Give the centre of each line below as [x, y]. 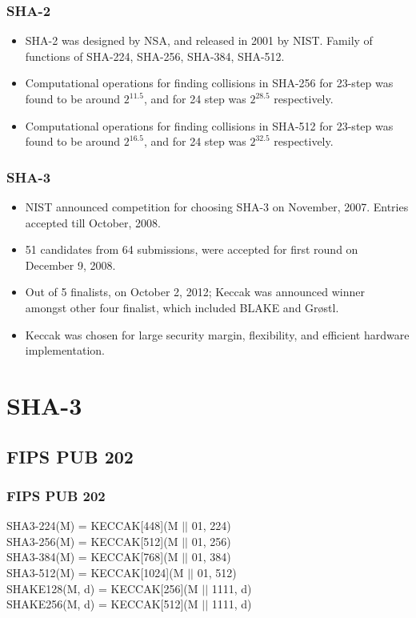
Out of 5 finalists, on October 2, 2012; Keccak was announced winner [195, 292]
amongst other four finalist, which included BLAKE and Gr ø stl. [182, 307]
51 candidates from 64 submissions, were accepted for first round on [192, 249]
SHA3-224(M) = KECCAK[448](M [92, 526]
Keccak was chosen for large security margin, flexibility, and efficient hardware [217, 334]
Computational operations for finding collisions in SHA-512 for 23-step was [209, 125]
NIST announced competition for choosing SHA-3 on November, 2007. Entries [217, 207]
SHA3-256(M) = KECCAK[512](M [92, 541]
